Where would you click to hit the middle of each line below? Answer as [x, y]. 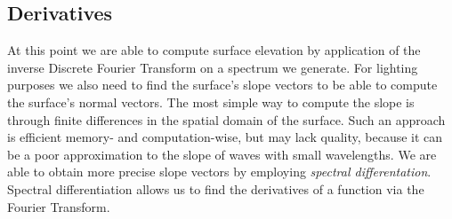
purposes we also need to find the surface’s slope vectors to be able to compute [222, 85]
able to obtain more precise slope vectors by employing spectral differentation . [219, 172]
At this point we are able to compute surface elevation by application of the [214, 50]
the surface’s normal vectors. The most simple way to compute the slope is [211, 102]
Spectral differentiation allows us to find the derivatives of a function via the [216, 188]
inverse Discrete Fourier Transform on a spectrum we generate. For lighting [213, 67]
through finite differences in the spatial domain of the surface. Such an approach [226, 119]
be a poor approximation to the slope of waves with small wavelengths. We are [222, 154]
